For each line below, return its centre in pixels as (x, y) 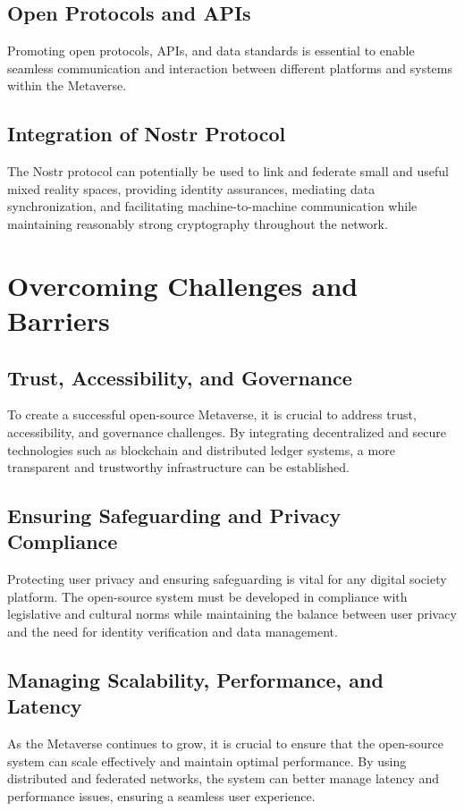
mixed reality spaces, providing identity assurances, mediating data (191, 188)
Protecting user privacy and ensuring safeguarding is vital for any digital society (227, 579)
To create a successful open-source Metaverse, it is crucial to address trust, (212, 414)
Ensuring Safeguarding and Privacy (174, 515)
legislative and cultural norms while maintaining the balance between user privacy (232, 614)
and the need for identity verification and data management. (173, 632)
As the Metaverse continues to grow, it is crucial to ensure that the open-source (225, 743)
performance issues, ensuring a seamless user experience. (161, 796)
